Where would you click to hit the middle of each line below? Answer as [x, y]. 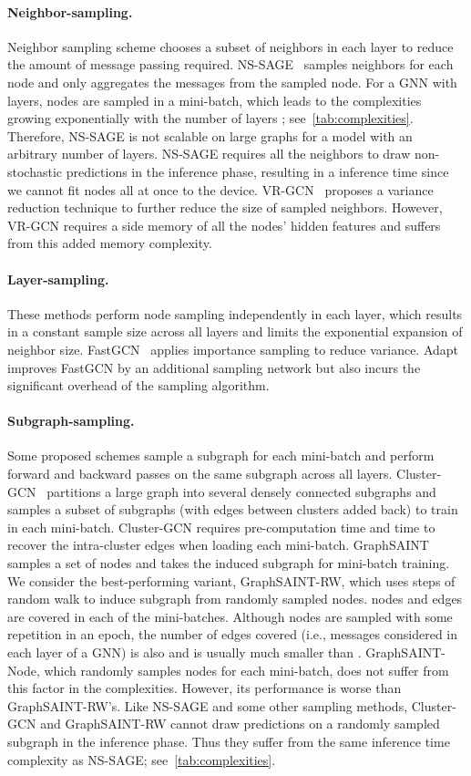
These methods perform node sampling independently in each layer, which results [235, 313]
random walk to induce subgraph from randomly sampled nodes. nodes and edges [235, 599]
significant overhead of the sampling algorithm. [138, 385]
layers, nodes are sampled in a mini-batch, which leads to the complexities [215, 100]
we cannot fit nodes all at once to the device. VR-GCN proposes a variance [220, 189]
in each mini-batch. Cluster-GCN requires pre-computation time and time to [221, 527]
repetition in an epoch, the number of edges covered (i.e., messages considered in [233, 634]
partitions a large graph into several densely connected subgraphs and [241, 491]
